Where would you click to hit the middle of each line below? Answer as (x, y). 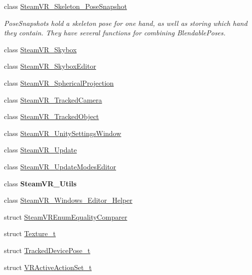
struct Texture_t (30, 233)
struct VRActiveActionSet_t (48, 267)
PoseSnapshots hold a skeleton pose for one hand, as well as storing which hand (126, 23)
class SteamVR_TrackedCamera (53, 99)
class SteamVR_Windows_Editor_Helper (68, 200)
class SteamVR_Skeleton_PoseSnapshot (65, 6)
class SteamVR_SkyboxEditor (50, 66)
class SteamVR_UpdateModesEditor (60, 166)
